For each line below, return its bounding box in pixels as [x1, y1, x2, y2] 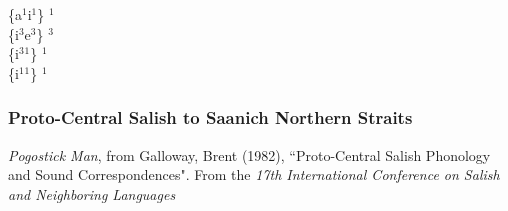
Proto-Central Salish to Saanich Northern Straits [8, 105, 413, 130]
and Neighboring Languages [8, 183, 176, 204]
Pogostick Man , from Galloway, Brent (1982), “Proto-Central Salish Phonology [8, 144, 491, 165]
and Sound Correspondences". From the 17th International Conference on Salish [8, 164, 500, 185]
